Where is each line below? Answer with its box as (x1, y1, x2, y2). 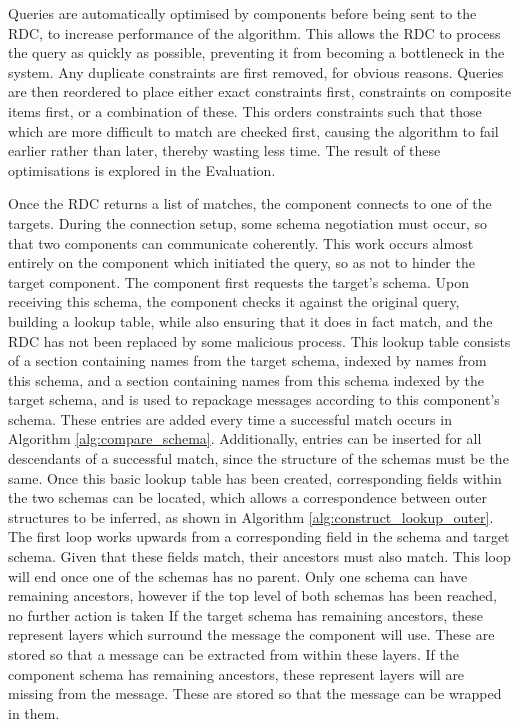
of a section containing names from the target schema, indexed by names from (8, 350, 487, 371)
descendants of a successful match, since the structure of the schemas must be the (8, 448, 509, 469)
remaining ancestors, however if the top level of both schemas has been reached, (8, 585, 497, 606)
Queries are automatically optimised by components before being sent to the (8, 3, 477, 23)
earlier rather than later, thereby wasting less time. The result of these (8, 140, 441, 161)
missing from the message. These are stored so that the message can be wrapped (8, 683, 502, 704)
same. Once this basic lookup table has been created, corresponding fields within (8, 467, 502, 488)
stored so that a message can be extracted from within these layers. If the (8, 644, 459, 664)
